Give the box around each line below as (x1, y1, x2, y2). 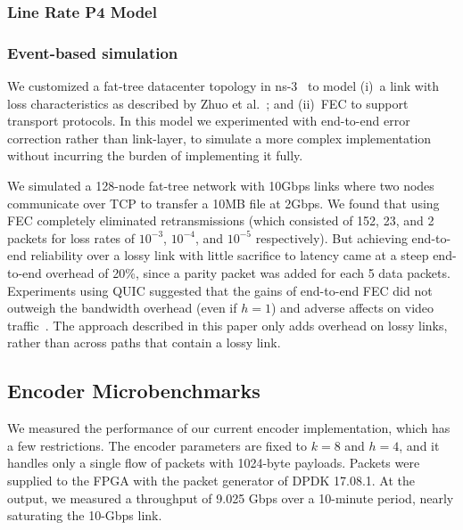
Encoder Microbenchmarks (7, 377, 260, 404)
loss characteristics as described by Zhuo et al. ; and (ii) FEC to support (7, 94, 409, 112)
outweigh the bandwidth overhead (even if (7, 298, 237, 317)
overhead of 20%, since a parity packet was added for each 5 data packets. (45, 264, 451, 281)
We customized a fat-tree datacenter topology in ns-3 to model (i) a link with (7, 77, 440, 95)
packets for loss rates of (7, 228, 136, 247)
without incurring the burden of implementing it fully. (7, 146, 303, 165)
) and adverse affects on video (270, 298, 434, 317)
